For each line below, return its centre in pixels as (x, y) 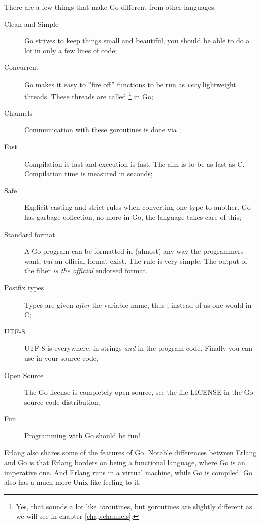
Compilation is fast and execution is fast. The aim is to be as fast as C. (135, 163)
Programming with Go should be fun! (82, 435)
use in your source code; (61, 358)
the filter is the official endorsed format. (86, 271)
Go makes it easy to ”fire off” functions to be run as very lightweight (130, 84)
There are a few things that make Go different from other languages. (110, 7)
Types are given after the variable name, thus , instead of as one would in (138, 304)
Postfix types (24, 287)
